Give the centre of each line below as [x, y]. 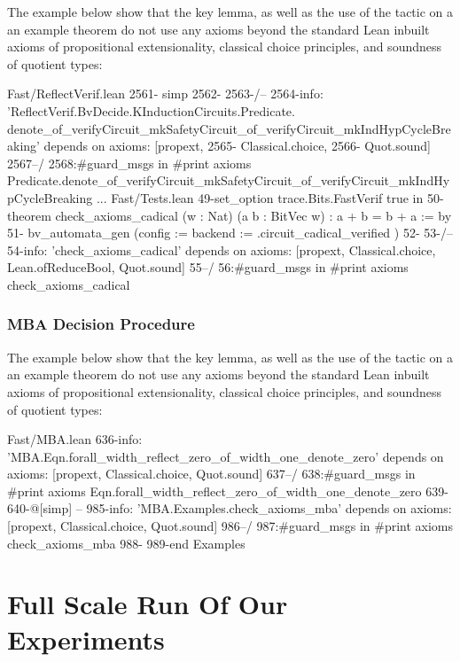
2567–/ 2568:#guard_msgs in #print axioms [129, 163]
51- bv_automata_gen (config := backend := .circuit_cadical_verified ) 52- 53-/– [230, 233]
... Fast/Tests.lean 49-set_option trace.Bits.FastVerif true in [260, 197]
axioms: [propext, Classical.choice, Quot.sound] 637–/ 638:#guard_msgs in [211, 474]
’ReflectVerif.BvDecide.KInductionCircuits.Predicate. [151, 110]
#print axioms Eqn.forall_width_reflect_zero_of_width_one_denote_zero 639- [228, 491]
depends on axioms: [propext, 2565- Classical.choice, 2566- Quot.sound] [237, 146]
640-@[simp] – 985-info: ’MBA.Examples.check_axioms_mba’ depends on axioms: [230, 508]
